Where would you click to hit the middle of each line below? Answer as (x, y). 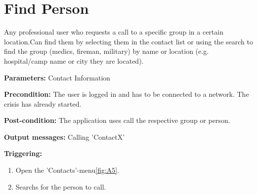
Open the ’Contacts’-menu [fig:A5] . (67, 170)
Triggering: (23, 153)
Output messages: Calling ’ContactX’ (64, 136)
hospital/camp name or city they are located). (74, 60)
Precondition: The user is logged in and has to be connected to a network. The (127, 94)
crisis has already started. (43, 103)
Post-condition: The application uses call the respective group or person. (117, 120)
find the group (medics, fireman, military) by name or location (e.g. (107, 51)
